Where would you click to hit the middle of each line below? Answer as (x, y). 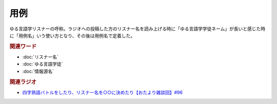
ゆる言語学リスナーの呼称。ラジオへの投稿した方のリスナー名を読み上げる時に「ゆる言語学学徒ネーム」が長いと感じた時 (137, 29)
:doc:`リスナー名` (41, 57)
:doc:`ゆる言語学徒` (43, 64)
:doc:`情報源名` (38, 71)
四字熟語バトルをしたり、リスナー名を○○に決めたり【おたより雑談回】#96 (103, 92)
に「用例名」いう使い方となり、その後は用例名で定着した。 (72, 35)
